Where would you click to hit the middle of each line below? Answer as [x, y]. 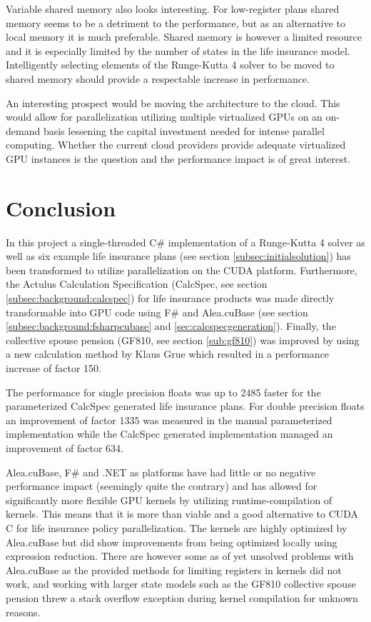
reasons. [23, 612]
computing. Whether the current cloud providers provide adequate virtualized [176, 145]
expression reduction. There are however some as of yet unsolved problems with [180, 556]
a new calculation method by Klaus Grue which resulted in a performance [168, 354]
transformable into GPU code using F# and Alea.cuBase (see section [157, 312]
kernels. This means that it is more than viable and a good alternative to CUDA [182, 514]
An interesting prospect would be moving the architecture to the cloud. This [173, 102]
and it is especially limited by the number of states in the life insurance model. [178, 50]
